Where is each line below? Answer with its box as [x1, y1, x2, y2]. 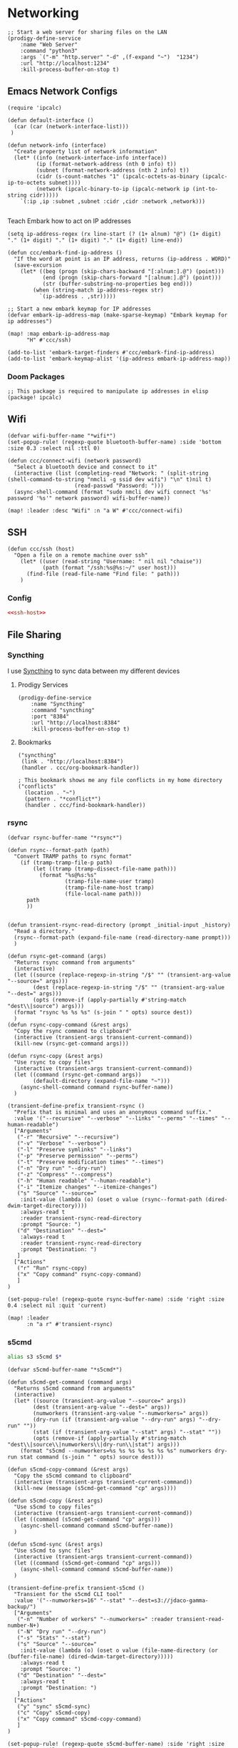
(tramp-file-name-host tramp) [64, 884, 155, 891]
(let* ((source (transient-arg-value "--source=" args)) [14, 1397, 187, 1404]
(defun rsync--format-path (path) [7, 846, 110, 853]
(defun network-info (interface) [7, 141, 107, 149]
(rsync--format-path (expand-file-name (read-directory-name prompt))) [14, 934, 232, 941]
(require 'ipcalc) [7, 104, 62, 111]
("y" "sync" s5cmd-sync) [16, 1703, 91, 1710]
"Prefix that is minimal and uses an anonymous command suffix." [14, 1109, 212, 1116]
